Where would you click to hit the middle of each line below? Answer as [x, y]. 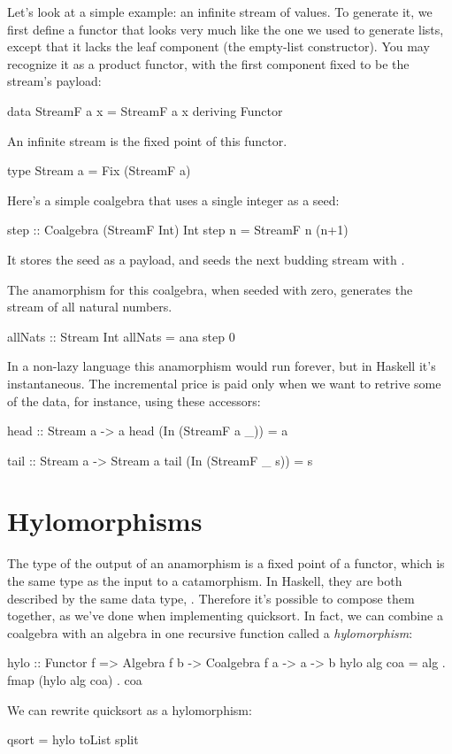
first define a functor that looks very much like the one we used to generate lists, [226, 29]
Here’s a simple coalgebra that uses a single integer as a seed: [173, 200]
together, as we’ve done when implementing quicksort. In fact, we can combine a [225, 616]
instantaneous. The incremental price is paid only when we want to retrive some [224, 383]
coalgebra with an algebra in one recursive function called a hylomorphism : [210, 632]
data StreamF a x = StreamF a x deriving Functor [145, 110]
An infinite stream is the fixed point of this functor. [147, 140]
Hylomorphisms [105, 521]
